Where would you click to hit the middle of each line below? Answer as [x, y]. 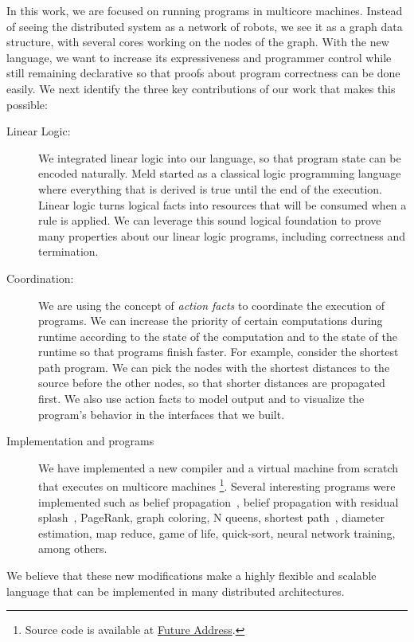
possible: [27, 104]
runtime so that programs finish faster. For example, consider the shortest [219, 352]
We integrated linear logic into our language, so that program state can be [220, 157]
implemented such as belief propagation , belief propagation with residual [219, 501]
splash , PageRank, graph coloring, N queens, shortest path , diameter [211, 517]
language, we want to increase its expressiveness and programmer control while [199, 57]
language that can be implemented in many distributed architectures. [176, 591]
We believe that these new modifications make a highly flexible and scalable [191, 575]
